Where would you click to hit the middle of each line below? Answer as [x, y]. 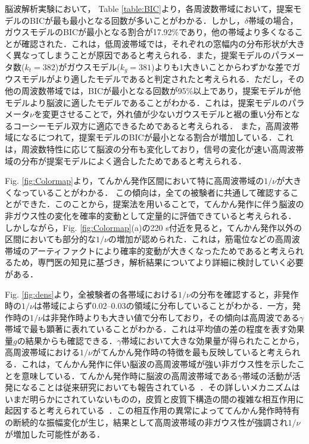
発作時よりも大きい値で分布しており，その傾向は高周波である [179, 317]
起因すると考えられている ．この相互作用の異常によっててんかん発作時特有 [152, 410]
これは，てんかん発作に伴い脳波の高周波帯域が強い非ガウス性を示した [159, 364]
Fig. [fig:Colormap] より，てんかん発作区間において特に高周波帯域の [135, 181]
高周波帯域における [42, 352]
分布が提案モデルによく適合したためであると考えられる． [134, 160]
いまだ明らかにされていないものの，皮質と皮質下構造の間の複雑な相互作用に [154, 398]
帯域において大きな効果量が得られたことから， [213, 340]
